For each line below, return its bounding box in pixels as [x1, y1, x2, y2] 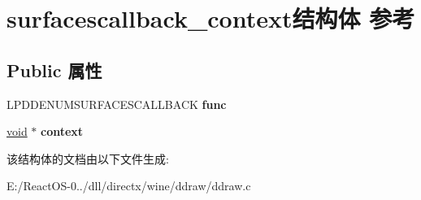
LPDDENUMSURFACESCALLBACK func [7, 95, 227, 112]
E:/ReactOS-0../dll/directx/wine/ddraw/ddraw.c [7, 177, 251, 194]
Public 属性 [7, 57, 102, 82]
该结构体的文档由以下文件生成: [7, 150, 169, 167]
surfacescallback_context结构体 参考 [7, 2, 415, 35]
